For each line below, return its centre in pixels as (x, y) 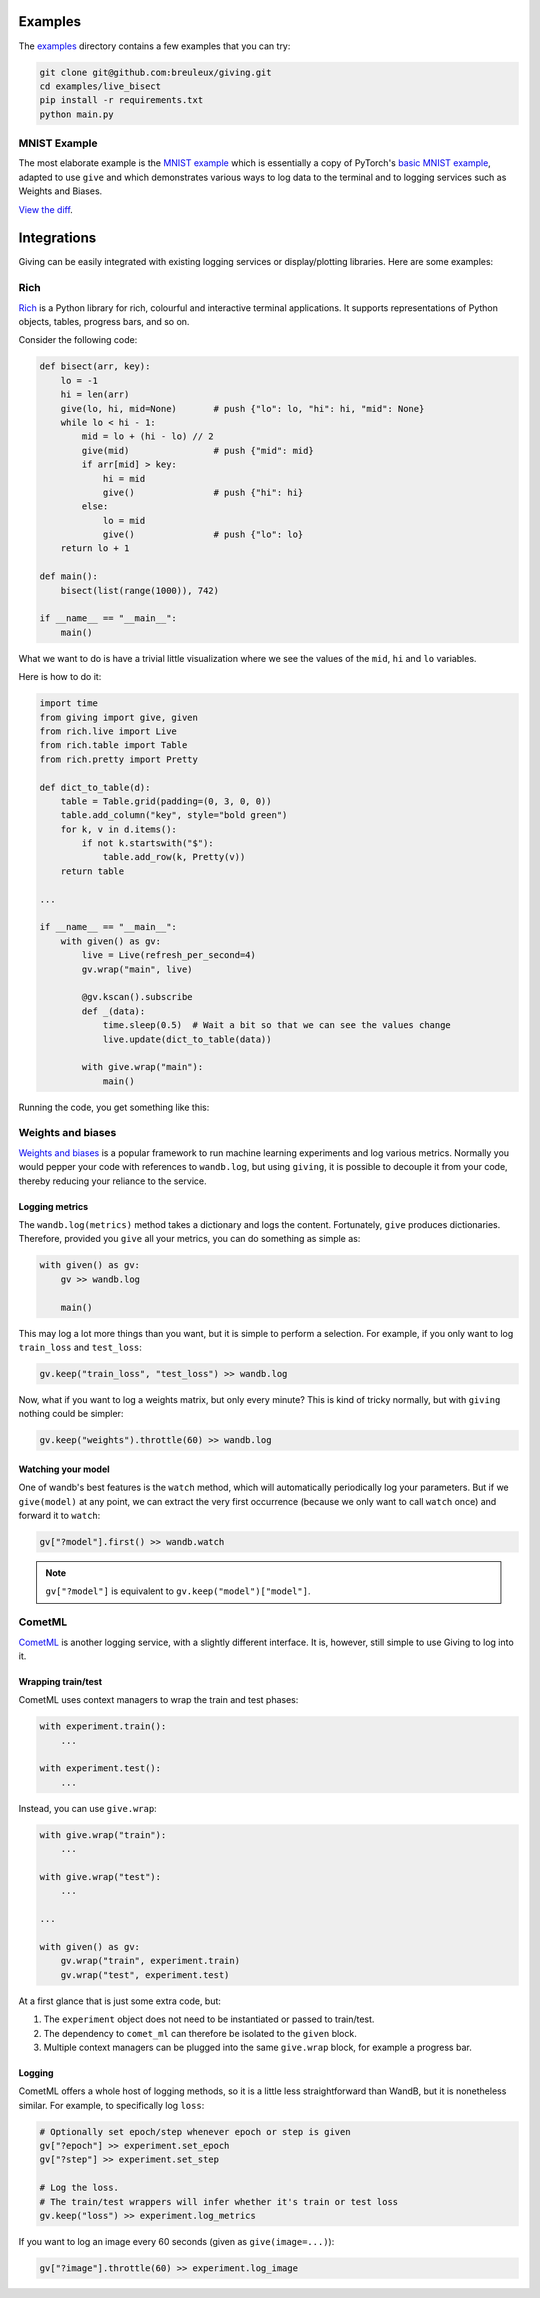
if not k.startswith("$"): (147, 843)
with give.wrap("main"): (142, 1067)
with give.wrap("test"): (100, 1877)
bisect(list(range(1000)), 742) (140, 590)
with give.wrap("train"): (103, 1834)
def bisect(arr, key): (95, 366)
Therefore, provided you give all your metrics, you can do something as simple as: (189, 1239)
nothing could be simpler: (71, 1414)
